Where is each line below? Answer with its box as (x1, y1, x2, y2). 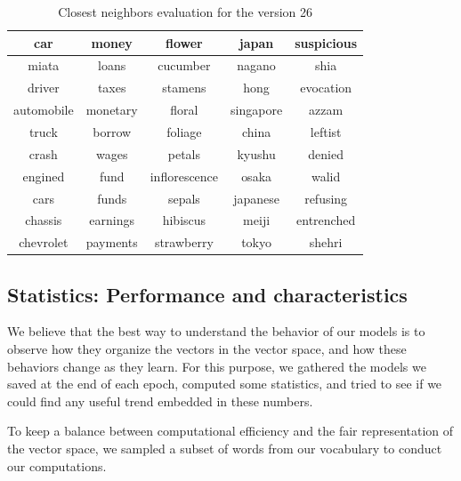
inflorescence (150, 166, 219, 185)
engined (22, 166, 65, 185)
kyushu (237, 144, 276, 163)
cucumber (158, 56, 211, 75)
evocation (300, 78, 352, 97)
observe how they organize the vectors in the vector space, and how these (7, 340, 407, 358)
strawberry (154, 233, 214, 252)
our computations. (7, 456, 107, 475)
